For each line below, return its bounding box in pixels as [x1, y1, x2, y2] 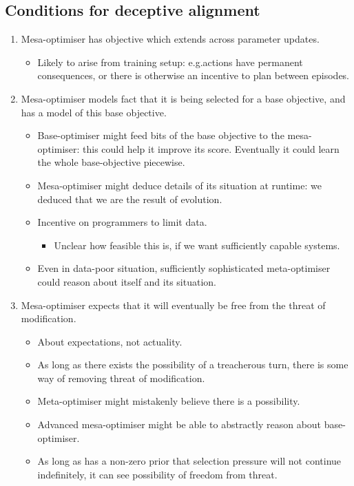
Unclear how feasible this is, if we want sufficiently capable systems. [54, 237, 340, 252]
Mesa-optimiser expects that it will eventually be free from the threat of [21, 297, 326, 312]
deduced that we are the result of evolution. [37, 191, 222, 206]
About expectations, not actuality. [37, 334, 183, 348]
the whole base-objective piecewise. [37, 155, 185, 169]
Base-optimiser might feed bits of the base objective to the [37, 128, 284, 142]
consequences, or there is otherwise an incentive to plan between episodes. [37, 68, 350, 83]
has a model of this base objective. [21, 105, 167, 119]
